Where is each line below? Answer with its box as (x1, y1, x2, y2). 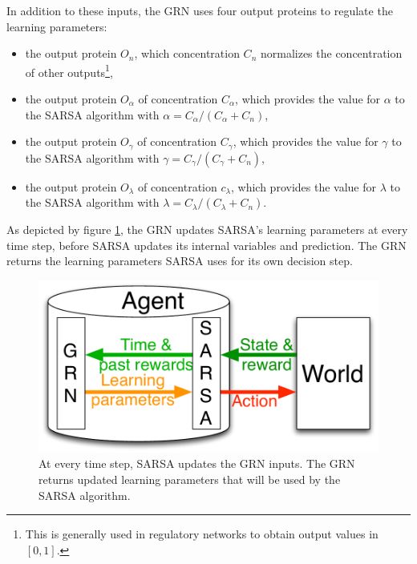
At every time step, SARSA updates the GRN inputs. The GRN (38, 455, 355, 472)
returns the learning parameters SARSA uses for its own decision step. (6, 252, 353, 269)
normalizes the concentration (260, 45, 403, 62)
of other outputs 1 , (25, 61, 113, 80)
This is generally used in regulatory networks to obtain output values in (25, 526, 379, 542)
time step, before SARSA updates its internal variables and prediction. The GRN (6, 236, 407, 253)
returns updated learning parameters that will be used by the (38, 470, 341, 487)
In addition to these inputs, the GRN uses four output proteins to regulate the (6, 2, 393, 18)
